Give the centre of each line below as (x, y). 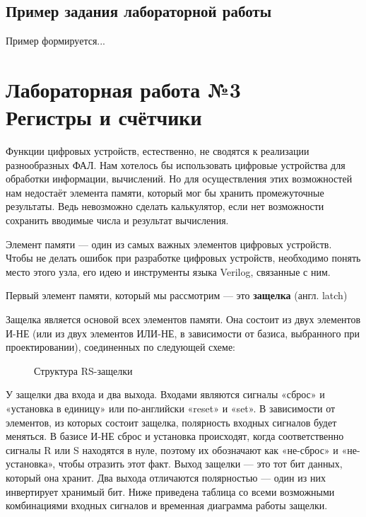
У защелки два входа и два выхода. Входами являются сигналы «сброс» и (165, 394)
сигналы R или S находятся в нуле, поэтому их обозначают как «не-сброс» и (172, 449)
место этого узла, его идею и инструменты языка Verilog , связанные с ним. (168, 271)
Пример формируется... (56, 41)
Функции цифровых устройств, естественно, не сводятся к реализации (158, 151)
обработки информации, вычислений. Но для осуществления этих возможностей (179, 179)
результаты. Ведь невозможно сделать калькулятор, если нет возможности (165, 206)
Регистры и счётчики (104, 117)
